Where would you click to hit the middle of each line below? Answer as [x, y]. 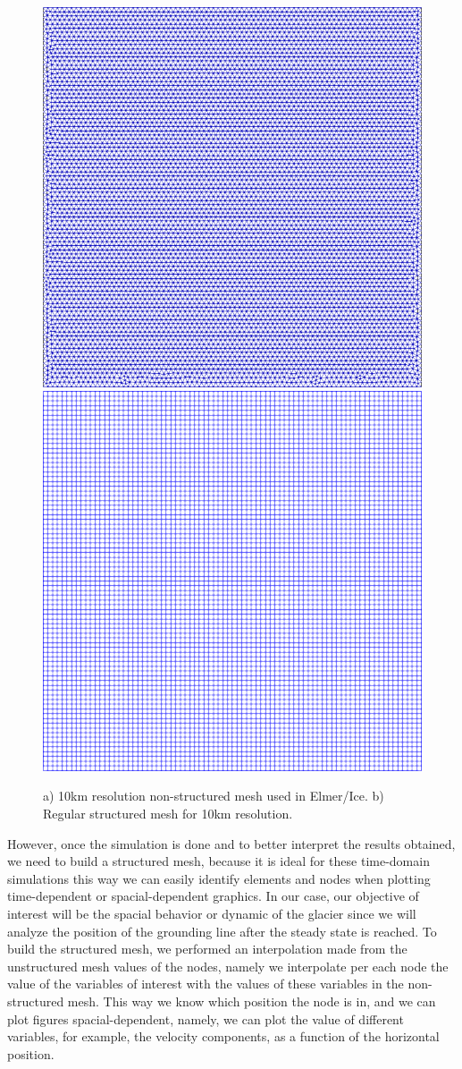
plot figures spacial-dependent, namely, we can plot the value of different [206, 1018]
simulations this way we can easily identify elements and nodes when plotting [219, 878]
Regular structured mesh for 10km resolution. [168, 814]
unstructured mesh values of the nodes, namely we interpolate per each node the [228, 966]
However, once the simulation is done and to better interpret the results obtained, [231, 843]
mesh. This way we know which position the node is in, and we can [252, 1001]
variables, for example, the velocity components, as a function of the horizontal [223, 1036]
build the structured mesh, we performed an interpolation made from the [207, 949]
